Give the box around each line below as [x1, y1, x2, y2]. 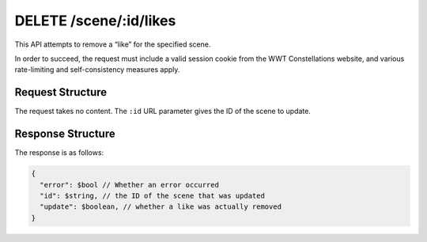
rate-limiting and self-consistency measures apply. [14, 65, 180, 74]
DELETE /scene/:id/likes [14, 12, 176, 29]
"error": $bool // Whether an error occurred [40, 180, 219, 189]
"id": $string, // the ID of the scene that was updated [40, 191, 265, 200]
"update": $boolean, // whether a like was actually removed [40, 202, 282, 211]
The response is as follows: [14, 148, 104, 157]
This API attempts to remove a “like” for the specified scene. [14, 40, 211, 49]
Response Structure [14, 127, 115, 141]
